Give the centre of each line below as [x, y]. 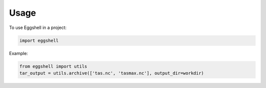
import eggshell [39, 40]
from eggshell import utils [53, 66]
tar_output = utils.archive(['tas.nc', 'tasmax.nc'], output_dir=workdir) [112, 73]
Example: [18, 53]
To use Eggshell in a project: [38, 28]
